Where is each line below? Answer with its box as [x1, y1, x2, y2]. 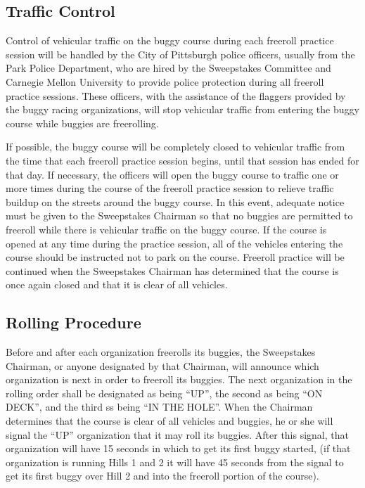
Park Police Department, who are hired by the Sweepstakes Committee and [6, 60, 331, 75]
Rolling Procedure [6, 312, 141, 333]
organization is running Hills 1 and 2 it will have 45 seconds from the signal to [6, 454, 344, 469]
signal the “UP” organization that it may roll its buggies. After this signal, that [6, 427, 349, 442]
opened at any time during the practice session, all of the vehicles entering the [6, 236, 343, 250]
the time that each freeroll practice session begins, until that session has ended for [6, 153, 359, 167]
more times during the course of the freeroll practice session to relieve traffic [6, 181, 334, 195]
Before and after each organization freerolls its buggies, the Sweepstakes [6, 345, 316, 359]
